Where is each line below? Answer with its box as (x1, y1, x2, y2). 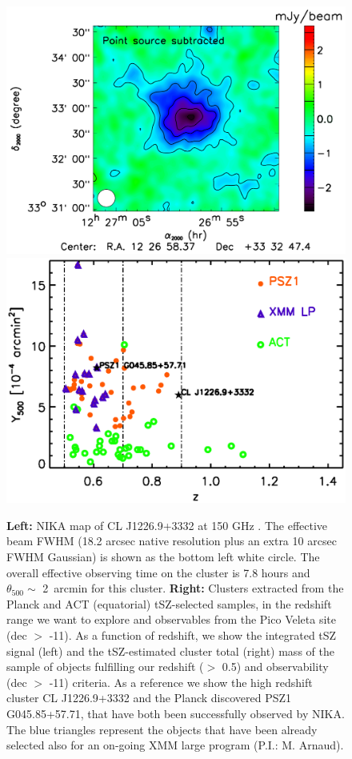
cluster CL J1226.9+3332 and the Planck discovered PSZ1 (6, 689, 292, 706)
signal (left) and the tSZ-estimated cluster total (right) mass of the (6, 642, 334, 659)
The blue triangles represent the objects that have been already (6, 721, 318, 737)
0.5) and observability (222, 658, 329, 675)
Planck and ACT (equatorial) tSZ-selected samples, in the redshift (6, 595, 332, 612)
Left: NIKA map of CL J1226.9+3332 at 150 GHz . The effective (6, 516, 328, 533)
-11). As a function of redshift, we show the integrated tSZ (49, 627, 337, 644)
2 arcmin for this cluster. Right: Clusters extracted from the (42, 580, 344, 596)
